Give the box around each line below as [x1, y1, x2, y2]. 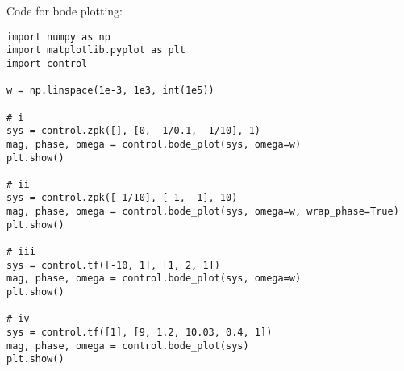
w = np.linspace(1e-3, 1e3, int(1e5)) [6, 85, 214, 97]
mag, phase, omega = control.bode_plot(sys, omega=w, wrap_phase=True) [6, 206, 399, 218]
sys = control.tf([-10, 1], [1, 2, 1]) [6, 259, 220, 271]
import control [6, 57, 88, 69]
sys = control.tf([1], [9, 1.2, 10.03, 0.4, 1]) [6, 327, 273, 339]
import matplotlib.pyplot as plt [6, 44, 185, 56]
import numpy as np [6, 31, 110, 43]
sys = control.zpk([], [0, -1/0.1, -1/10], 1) [6, 125, 260, 137]
